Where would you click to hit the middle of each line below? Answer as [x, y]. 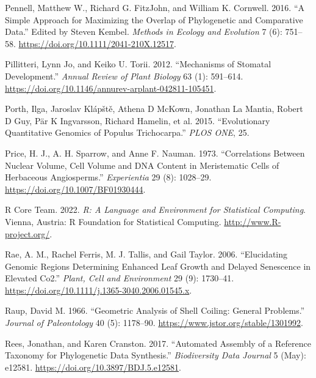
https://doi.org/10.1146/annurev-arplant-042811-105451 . [111, 88]
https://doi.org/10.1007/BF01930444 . [75, 189]
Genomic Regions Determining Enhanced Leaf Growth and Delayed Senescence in [158, 266]
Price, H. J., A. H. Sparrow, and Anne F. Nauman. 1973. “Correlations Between [155, 153]
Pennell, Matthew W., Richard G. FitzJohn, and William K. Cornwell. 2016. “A [155, 7]
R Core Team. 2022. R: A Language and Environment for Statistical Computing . [155, 209]
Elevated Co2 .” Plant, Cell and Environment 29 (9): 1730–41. [120, 278]
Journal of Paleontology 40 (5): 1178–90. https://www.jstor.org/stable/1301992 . [154, 323]
